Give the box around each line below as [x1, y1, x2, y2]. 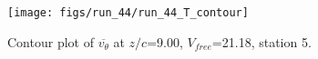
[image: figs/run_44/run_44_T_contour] [7, 6, 249, 19]
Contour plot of [7, 32, 94, 51]
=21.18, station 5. [211, 32, 312, 51]
